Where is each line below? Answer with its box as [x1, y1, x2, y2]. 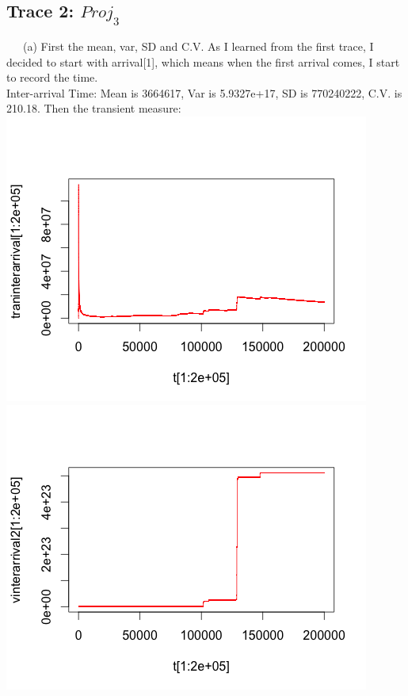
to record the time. [6, 69, 98, 86]
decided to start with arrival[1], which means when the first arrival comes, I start [6, 53, 400, 70]
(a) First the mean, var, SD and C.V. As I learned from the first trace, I [22, 38, 374, 54]
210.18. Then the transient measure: [6, 100, 181, 117]
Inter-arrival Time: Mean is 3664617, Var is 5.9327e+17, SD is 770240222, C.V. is [6, 84, 402, 101]
